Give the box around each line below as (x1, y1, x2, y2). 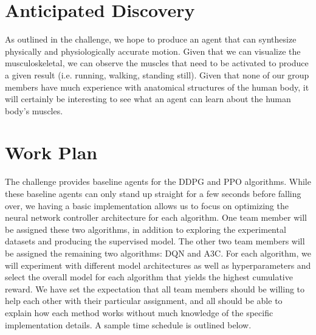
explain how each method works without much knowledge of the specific (5, 306, 273, 319)
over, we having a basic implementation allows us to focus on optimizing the (5, 199, 289, 212)
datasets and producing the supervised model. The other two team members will (5, 235, 305, 247)
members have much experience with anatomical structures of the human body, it (5, 80, 309, 93)
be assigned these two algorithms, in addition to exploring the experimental (5, 223, 286, 235)
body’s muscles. (5, 104, 63, 117)
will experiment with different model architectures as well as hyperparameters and (5, 258, 311, 271)
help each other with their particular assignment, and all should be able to (5, 294, 283, 307)
